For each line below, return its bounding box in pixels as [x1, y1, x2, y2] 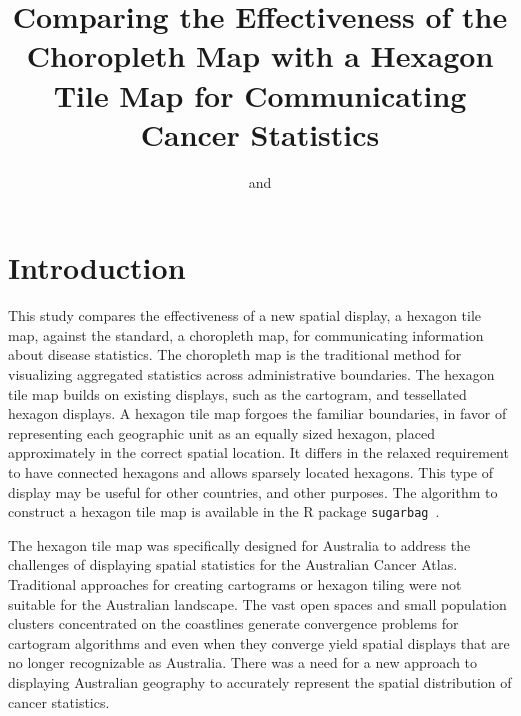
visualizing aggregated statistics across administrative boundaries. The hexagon [8, 364, 495, 384]
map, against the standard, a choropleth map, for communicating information [8, 324, 484, 345]
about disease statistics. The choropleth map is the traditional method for [8, 344, 462, 365]
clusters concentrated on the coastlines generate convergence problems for [8, 613, 459, 634]
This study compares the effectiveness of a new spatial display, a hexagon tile [8, 305, 482, 326]
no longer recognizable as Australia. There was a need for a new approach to [8, 652, 478, 673]
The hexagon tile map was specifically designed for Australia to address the [8, 534, 471, 555]
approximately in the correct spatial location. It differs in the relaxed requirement [8, 442, 509, 463]
